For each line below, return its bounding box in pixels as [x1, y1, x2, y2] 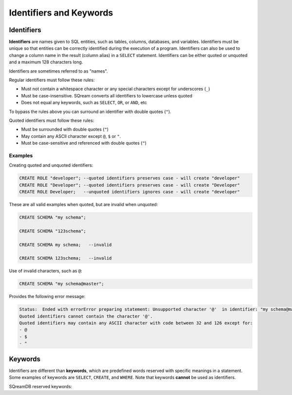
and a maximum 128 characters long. [9, 59, 83, 65]
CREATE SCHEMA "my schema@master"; [19, 281, 104, 287]
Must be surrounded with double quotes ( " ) [21, 127, 109, 132]
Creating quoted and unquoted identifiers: [9, 162, 93, 168]
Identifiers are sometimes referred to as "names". [9, 68, 108, 74]
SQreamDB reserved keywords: [9, 383, 73, 389]
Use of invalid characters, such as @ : [9, 268, 82, 274]
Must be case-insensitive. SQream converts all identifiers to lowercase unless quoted [21, 93, 192, 98]
